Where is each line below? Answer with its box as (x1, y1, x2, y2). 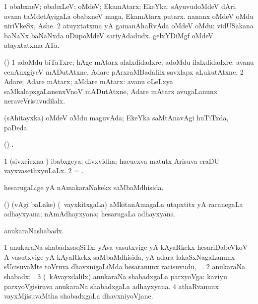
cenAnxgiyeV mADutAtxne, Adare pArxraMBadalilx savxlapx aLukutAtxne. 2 (4, 66, 244, 77)
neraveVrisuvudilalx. (4, 96, 65, 106)
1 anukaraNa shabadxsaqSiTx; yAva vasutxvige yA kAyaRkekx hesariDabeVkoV (4, 242, 248, 252)
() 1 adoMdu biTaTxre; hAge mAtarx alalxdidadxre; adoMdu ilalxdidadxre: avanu (4, 56, 254, 67)
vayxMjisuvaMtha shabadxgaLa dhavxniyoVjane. (4, 291, 153, 301)
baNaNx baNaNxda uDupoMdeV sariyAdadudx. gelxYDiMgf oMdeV (4, 30, 213, 40)
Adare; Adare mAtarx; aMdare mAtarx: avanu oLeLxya (4, 76, 173, 87)
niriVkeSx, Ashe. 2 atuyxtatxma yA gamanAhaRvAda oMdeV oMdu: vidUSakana (4, 20, 254, 31)
